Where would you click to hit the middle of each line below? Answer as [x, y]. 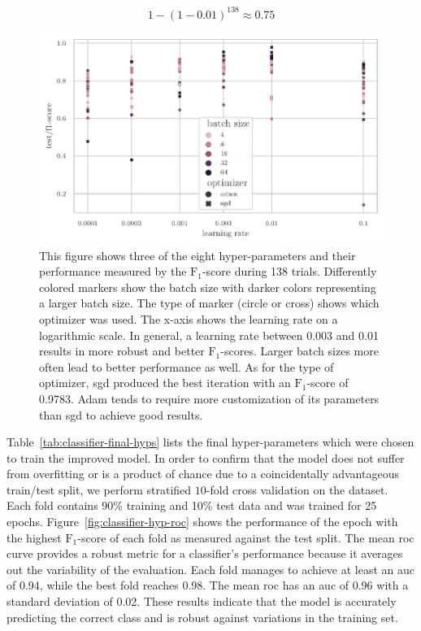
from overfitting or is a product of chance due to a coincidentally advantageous [203, 474]
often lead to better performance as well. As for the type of [187, 366]
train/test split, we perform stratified [99, 489]
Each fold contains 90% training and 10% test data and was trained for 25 [192, 505]
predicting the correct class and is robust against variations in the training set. [202, 617]
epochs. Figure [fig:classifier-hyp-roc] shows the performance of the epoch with [202, 522]
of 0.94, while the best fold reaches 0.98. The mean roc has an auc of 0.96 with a [208, 585]
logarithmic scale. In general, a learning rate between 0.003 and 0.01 [209, 335]
